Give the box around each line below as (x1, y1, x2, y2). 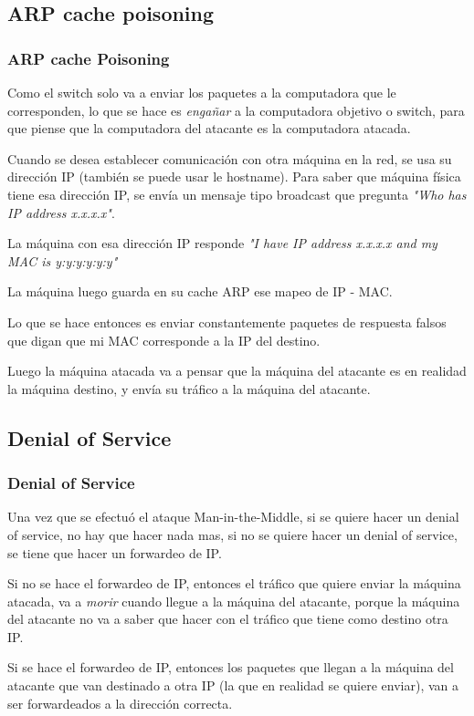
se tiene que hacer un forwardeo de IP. (7, 543, 222, 562)
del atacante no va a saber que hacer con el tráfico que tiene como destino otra (7, 609, 448, 628)
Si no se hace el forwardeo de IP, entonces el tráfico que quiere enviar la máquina (7, 574, 461, 593)
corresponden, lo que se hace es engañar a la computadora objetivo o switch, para (7, 100, 465, 119)
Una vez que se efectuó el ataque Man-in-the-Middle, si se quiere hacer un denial (7, 507, 459, 526)
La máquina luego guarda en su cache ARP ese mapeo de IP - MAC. (7, 282, 393, 301)
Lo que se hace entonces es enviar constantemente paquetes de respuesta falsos (7, 312, 447, 331)
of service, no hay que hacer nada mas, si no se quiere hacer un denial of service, (7, 524, 458, 544)
